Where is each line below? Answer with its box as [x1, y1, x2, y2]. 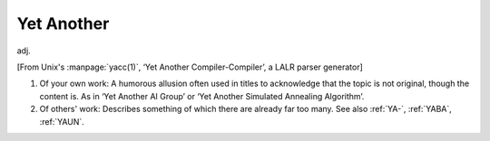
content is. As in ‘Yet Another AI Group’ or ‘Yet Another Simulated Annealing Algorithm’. [39, 90, 365, 101]
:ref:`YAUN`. [39, 116, 85, 127]
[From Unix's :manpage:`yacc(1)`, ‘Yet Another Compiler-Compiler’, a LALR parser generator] [16, 61, 363, 72]
